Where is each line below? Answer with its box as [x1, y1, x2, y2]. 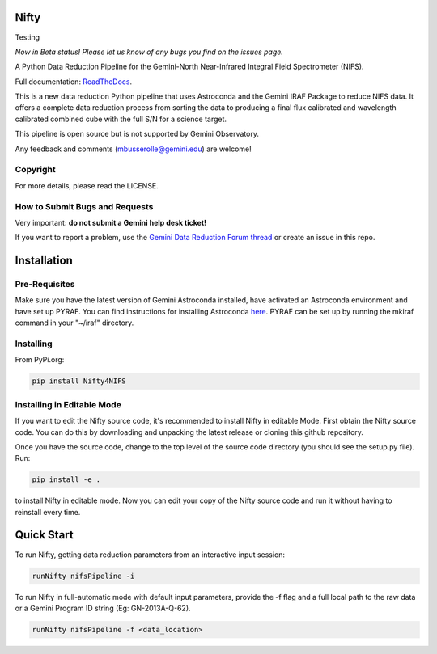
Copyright [15, 164, 56, 175]
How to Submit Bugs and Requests [15, 200, 154, 212]
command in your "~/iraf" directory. [15, 318, 134, 327]
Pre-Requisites [15, 279, 75, 290]
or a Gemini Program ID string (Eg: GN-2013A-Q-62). [15, 603, 191, 613]
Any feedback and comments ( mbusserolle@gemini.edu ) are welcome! [15, 144, 252, 154]
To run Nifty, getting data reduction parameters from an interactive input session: [15, 550, 286, 559]
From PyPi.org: [15, 355, 65, 365]
